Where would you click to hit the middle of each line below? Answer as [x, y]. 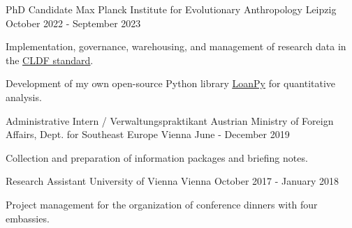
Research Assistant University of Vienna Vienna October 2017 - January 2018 [172, 181]
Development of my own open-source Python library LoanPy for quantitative [171, 83]
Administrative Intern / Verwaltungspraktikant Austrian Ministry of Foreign [170, 120]
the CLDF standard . [50, 60]
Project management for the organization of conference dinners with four [162, 204]
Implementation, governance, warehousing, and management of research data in [176, 46]
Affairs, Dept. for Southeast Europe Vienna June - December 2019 [148, 134]
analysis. [24, 97]
